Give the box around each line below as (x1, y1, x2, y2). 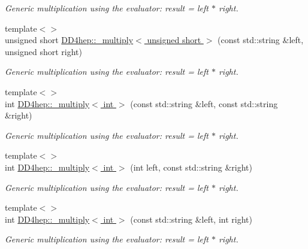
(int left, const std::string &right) (130, 160, 252, 173)
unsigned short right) (5, 45, 82, 57)
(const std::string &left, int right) (130, 212, 252, 225)
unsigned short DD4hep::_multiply (5, 34, 134, 46)
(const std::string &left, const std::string (130, 97, 278, 110)
